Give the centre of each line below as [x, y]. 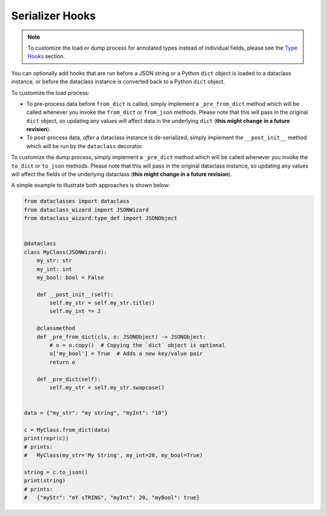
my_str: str [54, 261]
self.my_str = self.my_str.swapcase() [107, 387]
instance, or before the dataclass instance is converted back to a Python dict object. [118, 82]
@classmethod [56, 328]
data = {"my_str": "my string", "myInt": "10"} [96, 413]
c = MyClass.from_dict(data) [67, 430]
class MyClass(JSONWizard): [65, 252]
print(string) [45, 481]
